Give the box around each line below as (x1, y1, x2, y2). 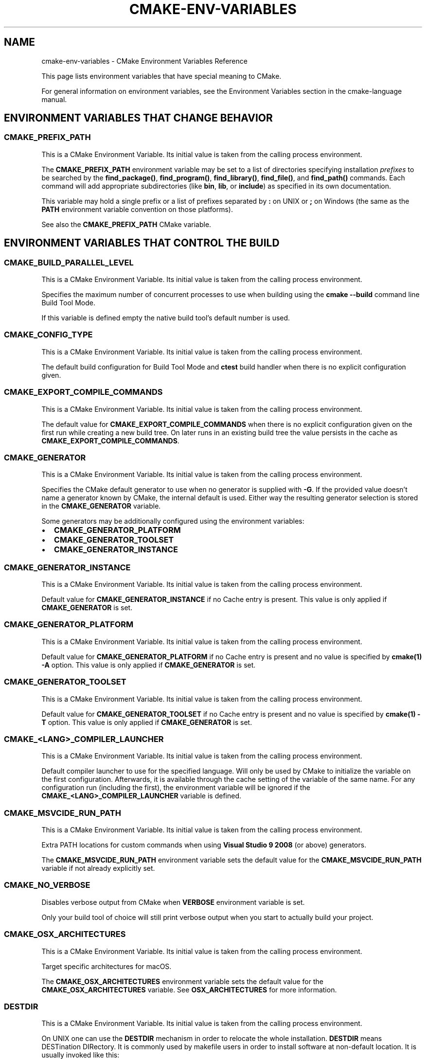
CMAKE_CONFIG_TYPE (4, 330, 93, 340)
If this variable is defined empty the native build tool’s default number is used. (41, 314, 290, 322)
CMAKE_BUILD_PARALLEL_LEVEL (4, 257, 134, 267)
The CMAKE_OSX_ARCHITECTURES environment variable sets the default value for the (41, 977, 323, 986)
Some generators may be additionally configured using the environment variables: (41, 517, 304, 526)
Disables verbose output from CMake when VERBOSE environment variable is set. (41, 898, 305, 906)
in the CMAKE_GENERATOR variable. (41, 502, 161, 511)
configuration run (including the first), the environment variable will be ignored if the (41, 783, 310, 792)
